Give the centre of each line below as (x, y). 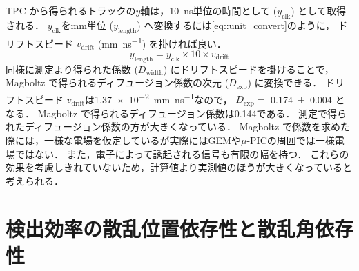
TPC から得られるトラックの (71, 10)
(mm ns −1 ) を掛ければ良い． (162, 42)
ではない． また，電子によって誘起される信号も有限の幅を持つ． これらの (182, 153)
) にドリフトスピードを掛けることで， (249, 69)
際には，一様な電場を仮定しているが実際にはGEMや (123, 140)
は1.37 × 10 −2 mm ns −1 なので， (159, 98)
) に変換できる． (285, 82)
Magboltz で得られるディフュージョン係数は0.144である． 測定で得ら (192, 113)
